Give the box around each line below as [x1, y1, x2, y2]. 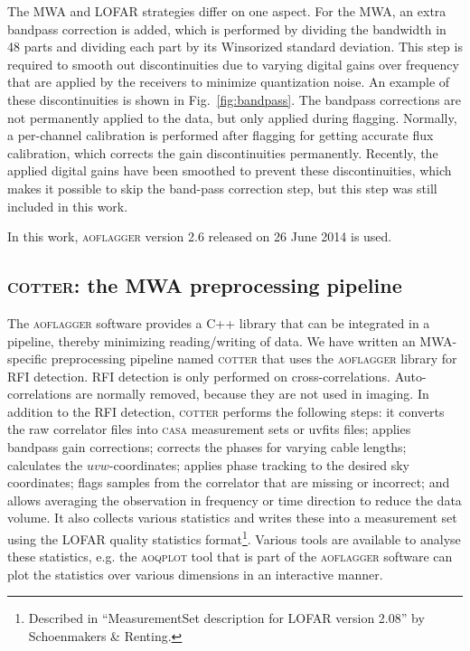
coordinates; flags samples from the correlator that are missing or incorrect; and [7, 473, 450, 492]
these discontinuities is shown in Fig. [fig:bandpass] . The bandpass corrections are [7, 90, 461, 108]
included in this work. [7, 196, 128, 215]
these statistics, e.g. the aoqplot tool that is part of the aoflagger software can [7, 547, 453, 566]
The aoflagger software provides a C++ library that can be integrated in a [7, 313, 430, 332]
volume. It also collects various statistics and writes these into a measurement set [7, 508, 457, 527]
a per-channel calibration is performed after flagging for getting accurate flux [7, 126, 434, 145]
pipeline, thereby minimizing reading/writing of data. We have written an [7, 331, 416, 350]
